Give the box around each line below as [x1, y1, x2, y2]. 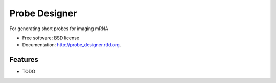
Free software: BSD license [22, 35, 79, 41]
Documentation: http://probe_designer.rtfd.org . [22, 42, 121, 48]
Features [9, 55, 38, 64]
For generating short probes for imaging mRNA [9, 25, 108, 32]
